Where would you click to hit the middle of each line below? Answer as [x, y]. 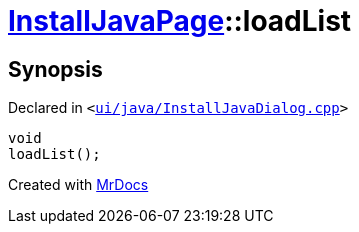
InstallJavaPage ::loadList [180, 21]
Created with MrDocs [78, 185]
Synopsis [55, 69]
